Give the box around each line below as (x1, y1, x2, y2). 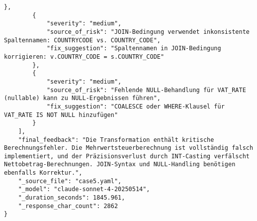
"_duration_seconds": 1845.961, (18, 194, 125, 202)
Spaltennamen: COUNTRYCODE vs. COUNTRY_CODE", (4, 36, 161, 44)
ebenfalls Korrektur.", (4, 169, 83, 177)
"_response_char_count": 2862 (18, 202, 118, 210)
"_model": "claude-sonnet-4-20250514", (18, 186, 150, 193)
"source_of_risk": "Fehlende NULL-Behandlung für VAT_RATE (46, 86, 246, 94)
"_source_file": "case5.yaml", (18, 177, 122, 185)
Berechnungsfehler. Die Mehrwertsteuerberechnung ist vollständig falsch (4, 144, 254, 152)
